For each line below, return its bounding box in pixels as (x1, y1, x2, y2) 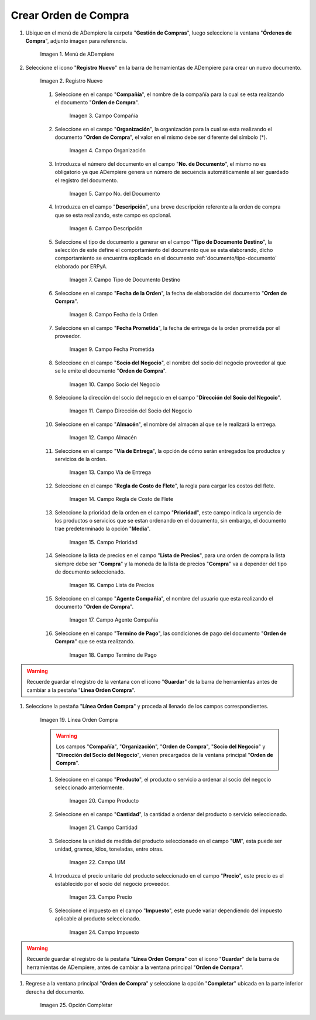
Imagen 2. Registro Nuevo (40, 77, 103, 84)
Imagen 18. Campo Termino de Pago (69, 651, 157, 659)
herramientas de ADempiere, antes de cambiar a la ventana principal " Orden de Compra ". (26, 964, 243, 971)
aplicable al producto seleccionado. (54, 915, 141, 922)
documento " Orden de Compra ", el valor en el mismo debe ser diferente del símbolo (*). (54, 134, 267, 141)
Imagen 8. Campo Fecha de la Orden (69, 311, 158, 318)
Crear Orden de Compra (11, 9, 129, 22)
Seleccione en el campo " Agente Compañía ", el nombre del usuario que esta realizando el (54, 595, 273, 602)
